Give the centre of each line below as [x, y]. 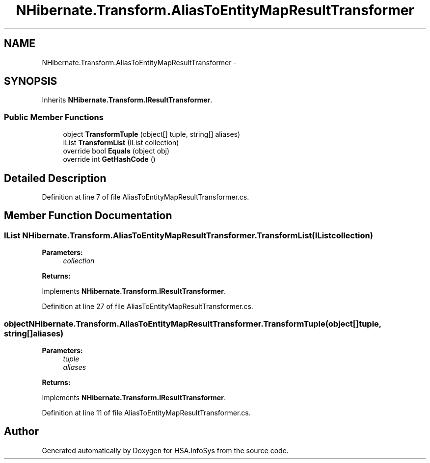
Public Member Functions [54, 117]
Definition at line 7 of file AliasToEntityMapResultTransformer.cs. [146, 197]
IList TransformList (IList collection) [121, 143]
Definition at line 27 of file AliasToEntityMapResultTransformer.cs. [148, 307]
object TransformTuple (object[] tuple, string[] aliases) [152, 134]
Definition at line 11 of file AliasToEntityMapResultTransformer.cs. [146, 413]
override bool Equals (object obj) [116, 151]
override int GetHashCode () [109, 159]
